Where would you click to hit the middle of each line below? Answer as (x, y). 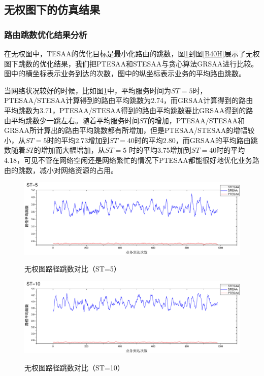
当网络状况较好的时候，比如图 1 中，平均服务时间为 (88, 90)
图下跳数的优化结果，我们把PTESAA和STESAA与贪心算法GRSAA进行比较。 (131, 63)
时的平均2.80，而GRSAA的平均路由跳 (196, 140)
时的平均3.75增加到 (160, 150)
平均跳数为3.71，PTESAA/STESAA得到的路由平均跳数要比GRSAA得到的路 (129, 110)
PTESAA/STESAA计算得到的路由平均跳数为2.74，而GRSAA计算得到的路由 (129, 100)
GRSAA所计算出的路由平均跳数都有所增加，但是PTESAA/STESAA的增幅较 (129, 130)
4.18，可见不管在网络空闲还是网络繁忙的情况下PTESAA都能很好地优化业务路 (132, 160)
